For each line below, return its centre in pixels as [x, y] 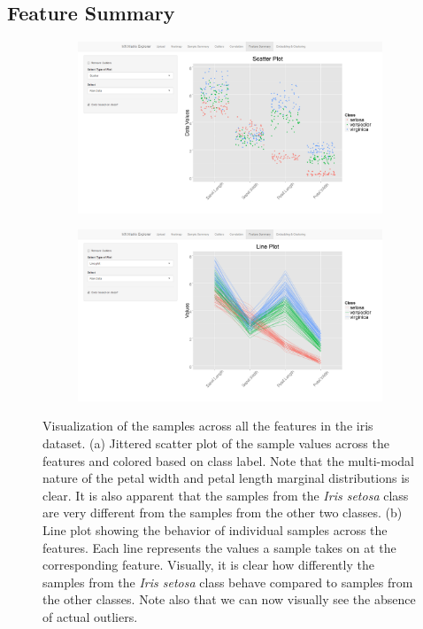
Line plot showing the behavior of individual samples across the [215, 529]
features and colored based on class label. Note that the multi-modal [228, 460]
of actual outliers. [90, 616]
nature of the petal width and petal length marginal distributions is [226, 478]
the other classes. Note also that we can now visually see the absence [229, 599]
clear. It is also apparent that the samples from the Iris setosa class [226, 495]
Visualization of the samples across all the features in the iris [208, 426]
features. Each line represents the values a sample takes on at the [219, 547]
